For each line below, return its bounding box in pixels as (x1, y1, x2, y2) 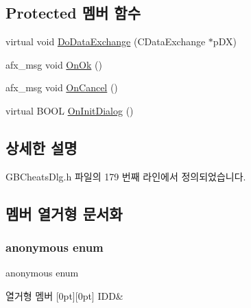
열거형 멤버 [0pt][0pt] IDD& (5, 288, 123, 303)
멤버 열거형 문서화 (5, 202, 123, 224)
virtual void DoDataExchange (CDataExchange (5, 34, 206, 49)
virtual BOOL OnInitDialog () (5, 103, 134, 117)
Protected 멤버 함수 (5, 2, 141, 23)
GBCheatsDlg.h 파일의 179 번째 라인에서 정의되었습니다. (5, 169, 246, 183)
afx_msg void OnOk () (5, 57, 102, 71)
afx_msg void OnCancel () (5, 80, 118, 95)
